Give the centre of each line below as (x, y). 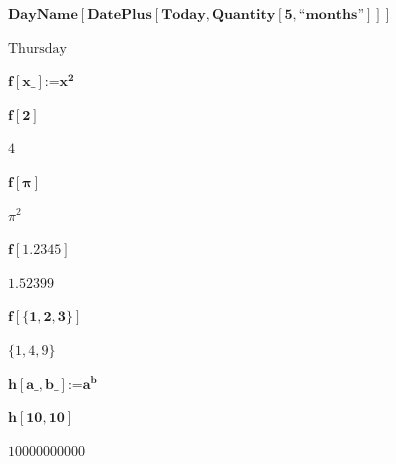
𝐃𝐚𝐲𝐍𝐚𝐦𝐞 (43, 15)
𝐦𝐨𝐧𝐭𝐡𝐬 (331, 15)
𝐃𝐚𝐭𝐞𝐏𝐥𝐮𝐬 (119, 15)
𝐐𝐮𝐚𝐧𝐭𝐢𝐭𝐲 (243, 15)
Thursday (37, 48)
